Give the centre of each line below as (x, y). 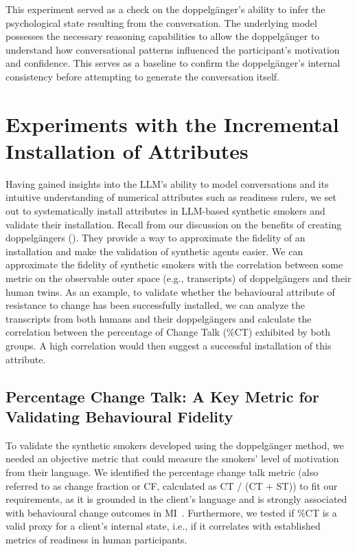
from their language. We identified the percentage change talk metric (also (162, 472)
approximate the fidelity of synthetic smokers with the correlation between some (174, 264)
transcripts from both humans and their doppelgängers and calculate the (159, 318)
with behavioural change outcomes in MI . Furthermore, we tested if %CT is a (171, 512)
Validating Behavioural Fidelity (119, 416)
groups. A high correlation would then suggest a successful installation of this (169, 345)
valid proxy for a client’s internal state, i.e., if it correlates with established (163, 526)
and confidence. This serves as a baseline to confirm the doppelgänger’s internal (173, 63)
